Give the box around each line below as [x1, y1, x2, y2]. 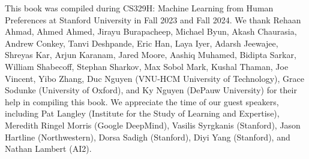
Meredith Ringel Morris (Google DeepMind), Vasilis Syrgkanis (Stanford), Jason [5, 118, 301, 131]
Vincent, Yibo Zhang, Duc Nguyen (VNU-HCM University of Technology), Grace [5, 72, 305, 84]
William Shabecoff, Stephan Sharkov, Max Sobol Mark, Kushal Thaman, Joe [5, 60, 289, 72]
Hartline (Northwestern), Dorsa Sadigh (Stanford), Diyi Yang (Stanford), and [5, 130, 290, 143]
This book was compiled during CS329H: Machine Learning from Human [5, 2, 274, 14]
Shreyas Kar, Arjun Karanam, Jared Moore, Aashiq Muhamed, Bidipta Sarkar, [5, 48, 296, 61]
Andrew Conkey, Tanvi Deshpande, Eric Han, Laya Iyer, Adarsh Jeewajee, [5, 36, 278, 49]
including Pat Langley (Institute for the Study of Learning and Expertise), [5, 107, 280, 120]
